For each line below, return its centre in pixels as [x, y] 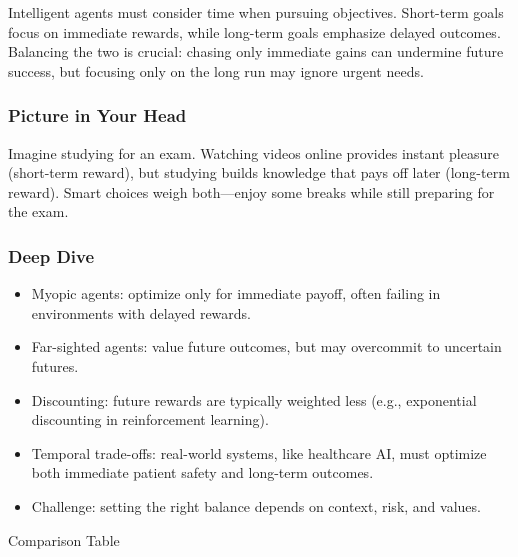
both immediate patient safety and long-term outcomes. [202, 472]
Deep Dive [51, 255]
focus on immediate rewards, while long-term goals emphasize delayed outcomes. [254, 31]
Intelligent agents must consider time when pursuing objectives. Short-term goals [256, 12]
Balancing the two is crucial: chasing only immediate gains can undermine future [256, 51]
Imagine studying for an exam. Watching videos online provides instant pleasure [253, 152]
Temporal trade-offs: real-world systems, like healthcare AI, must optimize [259, 452]
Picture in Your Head [97, 115]
